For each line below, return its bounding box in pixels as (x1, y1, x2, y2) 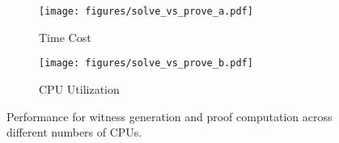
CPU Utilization (39, 80, 120, 97)
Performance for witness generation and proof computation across (6, 107, 333, 124)
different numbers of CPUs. (6, 124, 142, 141)
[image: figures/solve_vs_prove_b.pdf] (39, 57, 253, 69)
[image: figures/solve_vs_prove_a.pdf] (39, 6, 253, 17)
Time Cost (39, 28, 91, 45)
